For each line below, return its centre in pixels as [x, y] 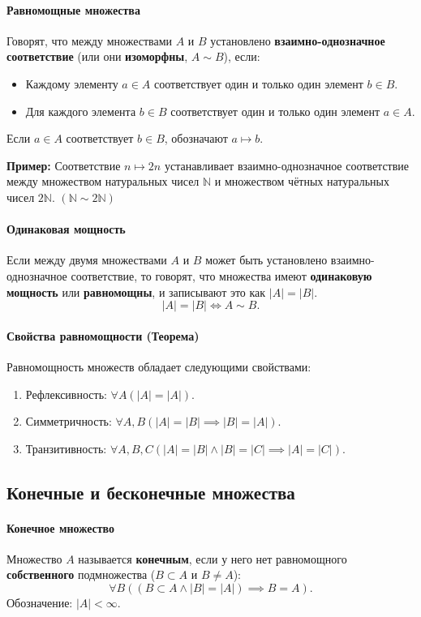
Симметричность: [69, 421]
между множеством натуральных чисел [103, 181]
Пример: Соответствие [64, 165]
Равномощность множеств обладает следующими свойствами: [159, 366]
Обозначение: [40, 603]
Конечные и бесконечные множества [151, 492]
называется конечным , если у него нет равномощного [213, 558]
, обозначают [196, 138]
